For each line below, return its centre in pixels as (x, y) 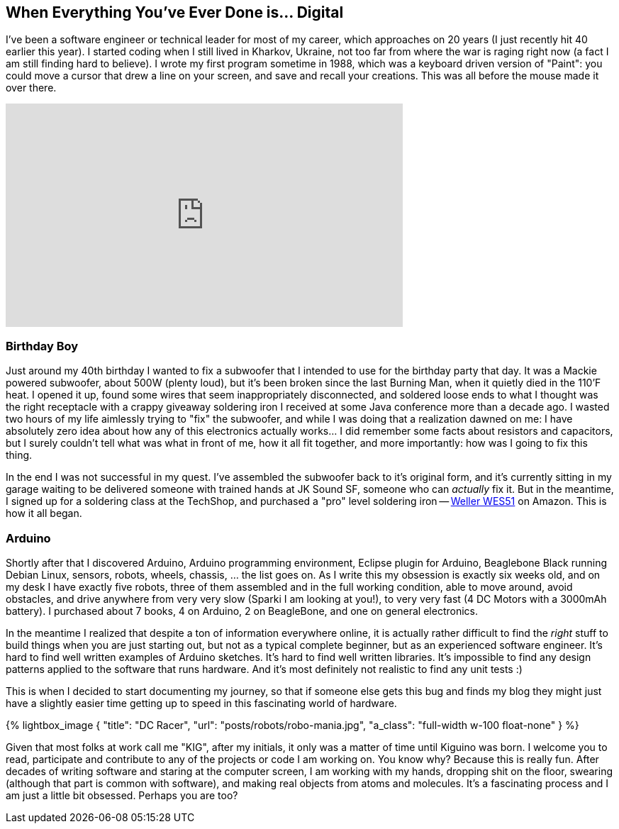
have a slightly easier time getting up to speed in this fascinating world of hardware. (201, 703)
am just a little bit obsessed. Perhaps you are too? (122, 795)
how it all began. (44, 513)
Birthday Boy (42, 346)
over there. (31, 88)
